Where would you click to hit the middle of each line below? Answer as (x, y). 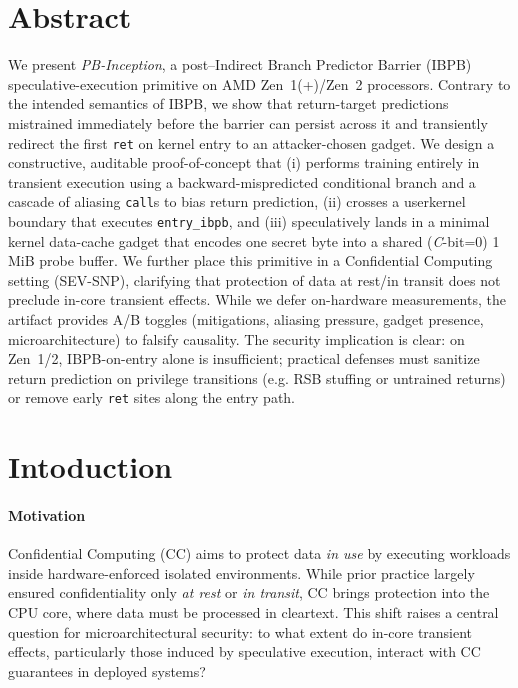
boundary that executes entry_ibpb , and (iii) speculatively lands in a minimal (249, 221)
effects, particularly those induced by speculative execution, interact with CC (244, 651)
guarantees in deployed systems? (107, 670)
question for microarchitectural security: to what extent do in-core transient (240, 631)
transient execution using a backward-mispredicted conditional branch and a (242, 181)
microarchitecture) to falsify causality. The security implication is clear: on (236, 338)
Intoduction (90, 466)
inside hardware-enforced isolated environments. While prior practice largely (241, 572)
